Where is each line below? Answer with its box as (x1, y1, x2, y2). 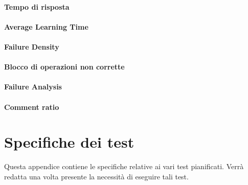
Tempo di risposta (4, 1, 70, 12)
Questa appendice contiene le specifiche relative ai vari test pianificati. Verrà (4, 161, 244, 172)
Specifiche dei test (4, 131, 134, 152)
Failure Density (4, 41, 59, 52)
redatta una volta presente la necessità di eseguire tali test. (4, 171, 189, 181)
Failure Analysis (4, 81, 62, 92)
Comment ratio (4, 101, 59, 112)
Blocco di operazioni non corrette (4, 61, 125, 72)
